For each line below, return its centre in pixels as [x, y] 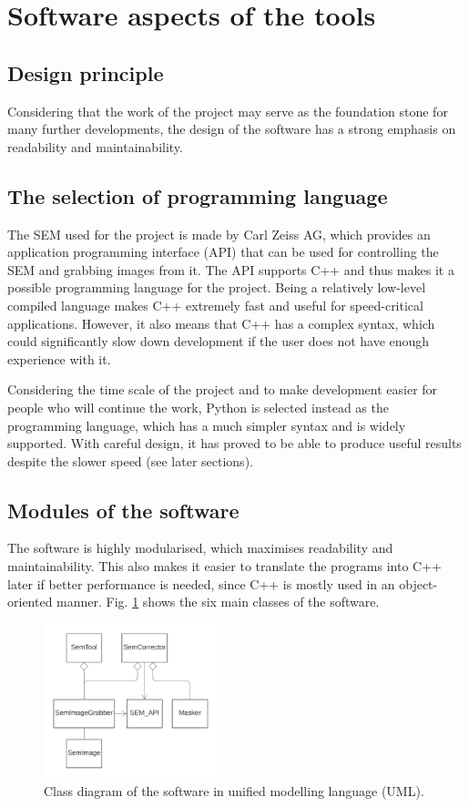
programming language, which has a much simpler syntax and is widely [207, 425]
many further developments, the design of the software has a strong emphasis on [232, 129]
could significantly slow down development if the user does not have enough [219, 341]
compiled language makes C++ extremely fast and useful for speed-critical [215, 305]
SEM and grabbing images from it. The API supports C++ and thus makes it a [231, 269]
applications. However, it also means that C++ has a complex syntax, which [221, 323]
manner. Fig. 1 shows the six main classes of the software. [218, 602]
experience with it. [59, 358]
